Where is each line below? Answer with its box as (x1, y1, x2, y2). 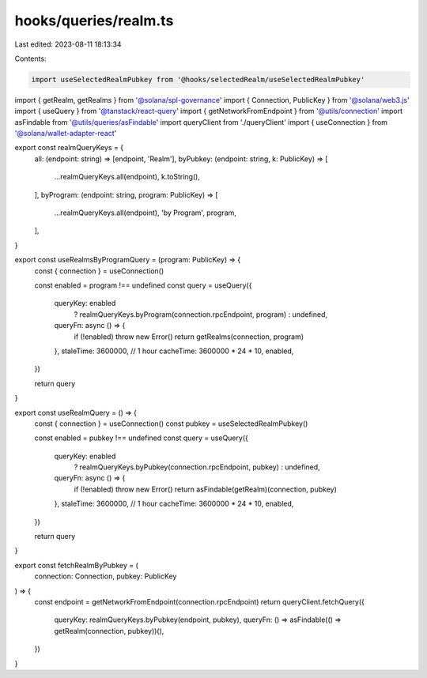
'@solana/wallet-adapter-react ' (14, 129, 117, 138)
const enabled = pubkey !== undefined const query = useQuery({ (34, 433, 248, 443)
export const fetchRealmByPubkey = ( (14, 560, 138, 570)
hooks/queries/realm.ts (14, 12, 174, 29)
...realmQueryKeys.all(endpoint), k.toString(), (54, 172, 201, 182)
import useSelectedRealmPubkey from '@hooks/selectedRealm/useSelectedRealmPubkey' (31, 75, 365, 84)
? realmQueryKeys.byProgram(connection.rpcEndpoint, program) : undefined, (74, 309, 328, 319)
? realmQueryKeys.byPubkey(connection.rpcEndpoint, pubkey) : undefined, (74, 462, 320, 472)
